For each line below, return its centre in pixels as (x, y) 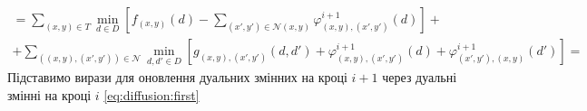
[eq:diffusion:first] (152, 94)
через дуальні (420, 77)
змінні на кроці (49, 94)
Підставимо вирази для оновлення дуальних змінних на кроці (177, 77)
